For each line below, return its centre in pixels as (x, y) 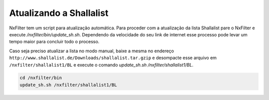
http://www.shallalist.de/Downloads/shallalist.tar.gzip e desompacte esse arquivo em (113, 58)
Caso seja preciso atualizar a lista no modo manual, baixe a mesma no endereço (92, 51)
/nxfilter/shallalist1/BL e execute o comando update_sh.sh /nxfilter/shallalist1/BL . (101, 65)
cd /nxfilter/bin (41, 78)
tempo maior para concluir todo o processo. (54, 42)
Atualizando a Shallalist (59, 13)
